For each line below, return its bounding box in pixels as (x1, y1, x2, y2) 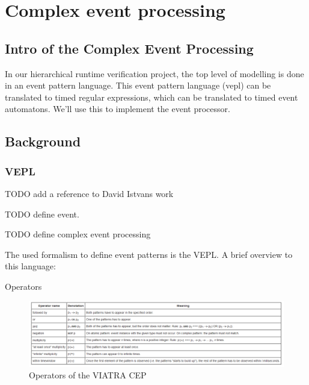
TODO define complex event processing (5, 228, 151, 240)
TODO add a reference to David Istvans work (5, 187, 174, 199)
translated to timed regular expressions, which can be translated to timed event (5, 90, 298, 103)
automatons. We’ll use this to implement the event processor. (5, 102, 230, 115)
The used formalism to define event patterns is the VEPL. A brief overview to (5, 248, 293, 260)
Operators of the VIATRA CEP (29, 369, 147, 381)
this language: (5, 260, 56, 272)
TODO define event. (5, 207, 79, 220)
